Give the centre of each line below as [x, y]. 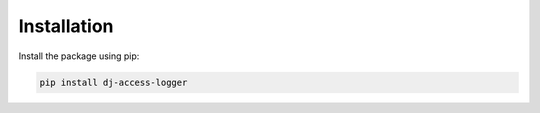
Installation [66, 26]
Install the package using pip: [79, 56]
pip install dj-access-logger [113, 82]
